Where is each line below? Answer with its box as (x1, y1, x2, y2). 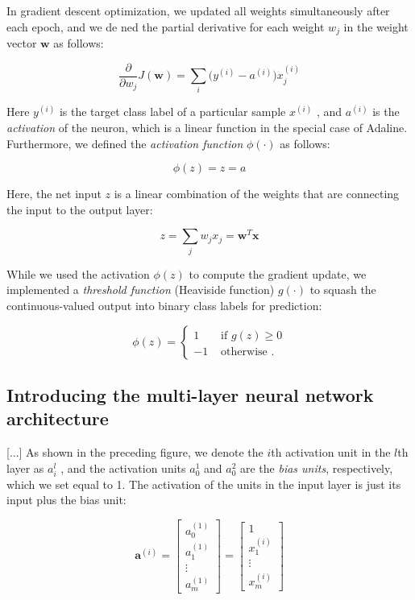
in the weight (343, 18, 409, 35)
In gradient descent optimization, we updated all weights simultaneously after (6, 2, 390, 19)
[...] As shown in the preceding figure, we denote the (6, 444, 264, 461)
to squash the (309, 281, 376, 298)
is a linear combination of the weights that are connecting (114, 185, 400, 202)
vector (6, 35, 37, 52)
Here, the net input (6, 185, 102, 202)
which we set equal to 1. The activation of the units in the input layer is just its (6, 475, 401, 492)
